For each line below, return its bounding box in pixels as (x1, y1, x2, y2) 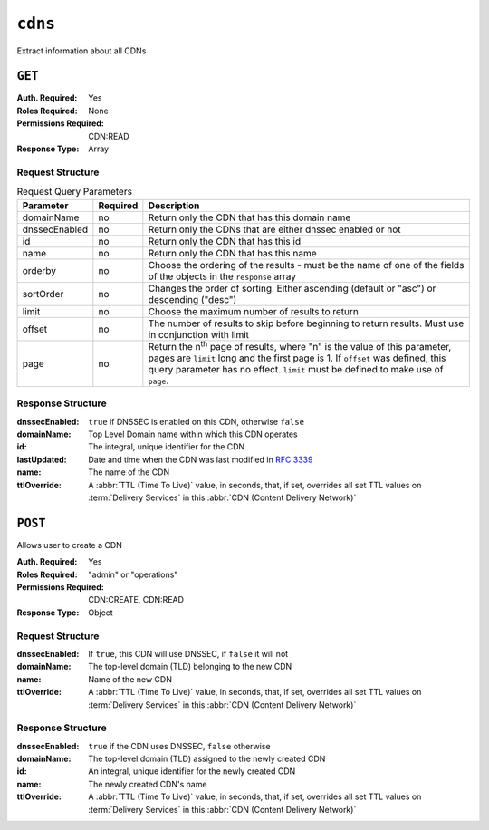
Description (148, 199, 200, 212)
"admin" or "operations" (88, 569, 178, 580)
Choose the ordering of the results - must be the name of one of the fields (148, 258, 465, 271)
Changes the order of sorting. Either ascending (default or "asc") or (148, 282, 436, 294)
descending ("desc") (148, 293, 237, 305)
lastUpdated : (16, 454, 67, 465)
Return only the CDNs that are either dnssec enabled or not (148, 223, 401, 236)
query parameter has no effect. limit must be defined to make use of (148, 362, 444, 375)
